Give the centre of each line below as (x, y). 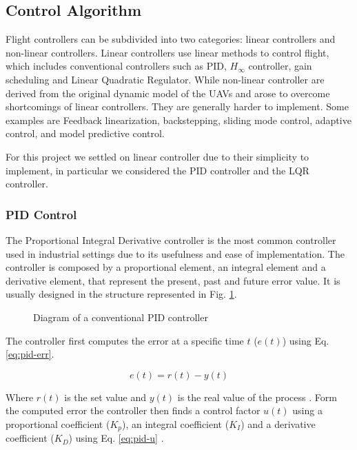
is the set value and (105, 397)
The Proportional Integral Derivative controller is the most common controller (171, 239)
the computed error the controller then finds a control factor (133, 410)
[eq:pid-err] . (30, 354)
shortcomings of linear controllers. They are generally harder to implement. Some (177, 106)
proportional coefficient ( (58, 423)
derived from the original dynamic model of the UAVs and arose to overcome (168, 93)
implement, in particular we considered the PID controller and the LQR (157, 170)
